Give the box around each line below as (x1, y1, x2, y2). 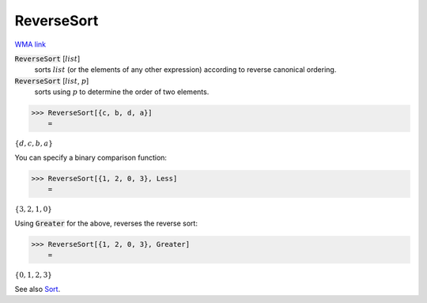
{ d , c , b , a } (14, 139, 53, 148)
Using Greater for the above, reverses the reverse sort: (14, 218, 198, 229)
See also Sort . (14, 284, 61, 294)
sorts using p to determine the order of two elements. (34, 87, 210, 97)
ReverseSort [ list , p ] (14, 76, 89, 85)
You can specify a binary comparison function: (14, 153, 168, 162)
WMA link (14, 40, 47, 49)
